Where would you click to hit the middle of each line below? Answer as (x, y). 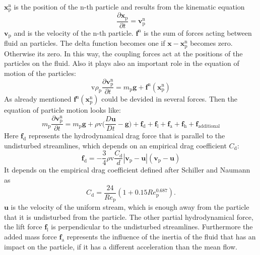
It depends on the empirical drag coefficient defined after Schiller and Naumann (127, 170)
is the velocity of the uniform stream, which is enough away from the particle (130, 207)
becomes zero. (211, 43)
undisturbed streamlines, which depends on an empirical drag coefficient (115, 145)
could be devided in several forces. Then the (169, 99)
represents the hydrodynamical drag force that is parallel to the (127, 136)
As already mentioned (38, 99)
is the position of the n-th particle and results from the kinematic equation (129, 7)
